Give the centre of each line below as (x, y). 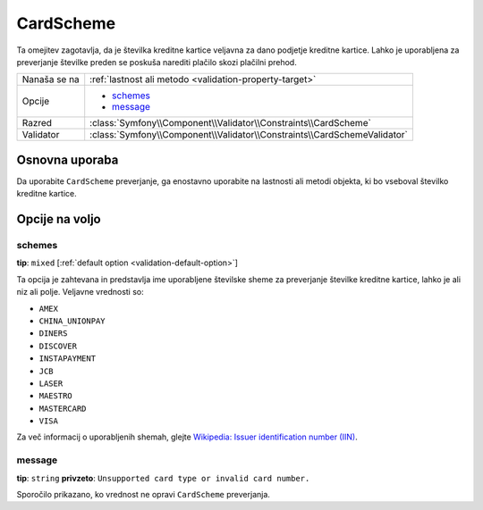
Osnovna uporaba (68, 159)
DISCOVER (58, 346)
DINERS (53, 334)
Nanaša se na (51, 79)
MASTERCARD (63, 408)
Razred (37, 123)
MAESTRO (56, 396)
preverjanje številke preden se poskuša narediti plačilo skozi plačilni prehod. (157, 62)
